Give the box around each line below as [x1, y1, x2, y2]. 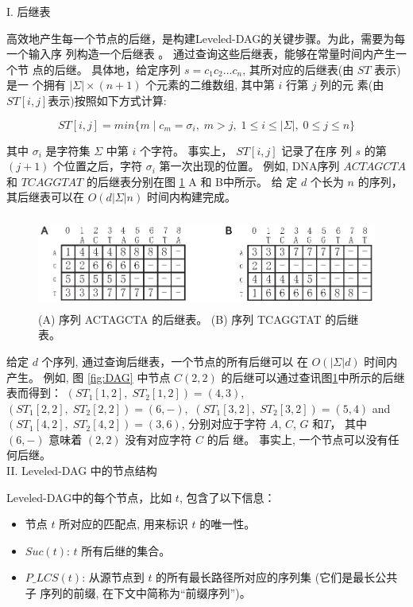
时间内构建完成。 [146, 189, 236, 205]
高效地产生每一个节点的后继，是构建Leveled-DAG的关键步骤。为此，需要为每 [6, 29, 406, 46]
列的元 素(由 [320, 76, 384, 93]
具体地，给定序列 [91, 60, 181, 77]
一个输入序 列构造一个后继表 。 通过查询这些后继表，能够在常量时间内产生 [6, 45, 396, 62]
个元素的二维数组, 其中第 [145, 76, 275, 93]
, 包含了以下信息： [179, 488, 276, 505]
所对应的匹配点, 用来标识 [59, 516, 188, 532]
